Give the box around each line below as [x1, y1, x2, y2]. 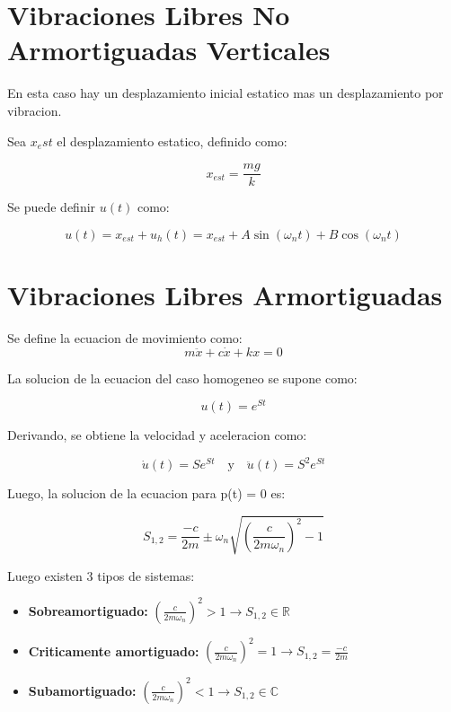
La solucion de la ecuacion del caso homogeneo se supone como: [7, 368, 358, 387]
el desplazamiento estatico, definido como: [57, 131, 287, 150]
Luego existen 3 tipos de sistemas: [7, 566, 195, 585]
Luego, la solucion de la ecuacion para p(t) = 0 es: [7, 484, 286, 503]
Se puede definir [7, 198, 96, 216]
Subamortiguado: [28, 681, 137, 699]
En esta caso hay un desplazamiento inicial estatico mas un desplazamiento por [7, 84, 444, 102]
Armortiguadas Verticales [7, 31, 331, 68]
